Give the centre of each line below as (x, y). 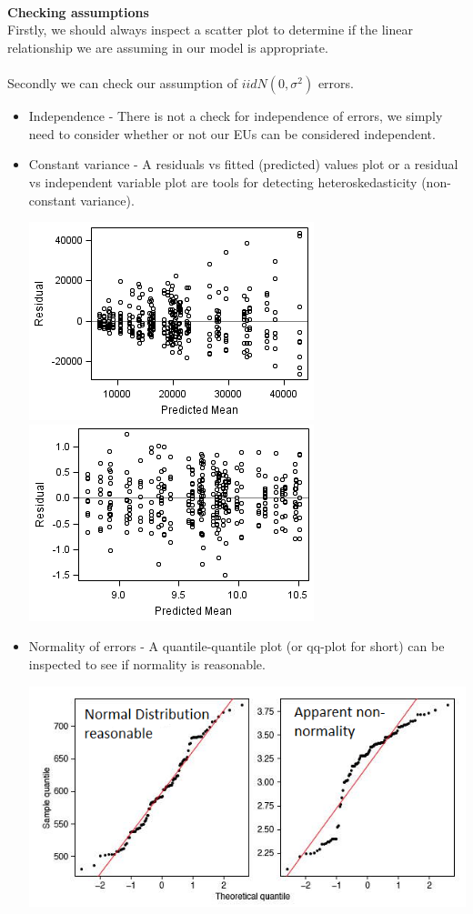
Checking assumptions (78, 11)
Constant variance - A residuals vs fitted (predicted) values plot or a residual (243, 164)
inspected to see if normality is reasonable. (147, 663)
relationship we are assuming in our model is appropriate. (168, 47)
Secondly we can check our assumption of (122, 83)
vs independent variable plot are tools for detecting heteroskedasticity (223, 181)
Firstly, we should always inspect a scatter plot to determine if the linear (210, 30)
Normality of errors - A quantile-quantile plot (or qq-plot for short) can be (236, 646)
